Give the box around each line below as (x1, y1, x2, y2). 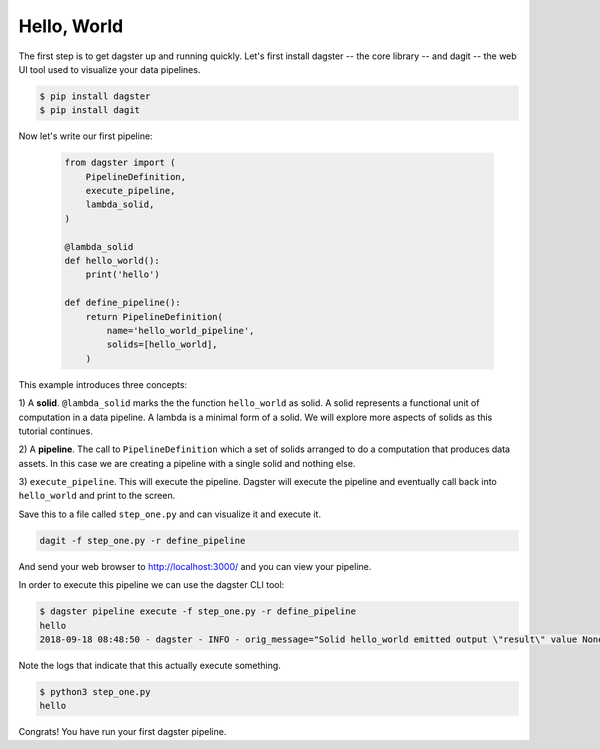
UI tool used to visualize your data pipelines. (18, 63, 201, 75)
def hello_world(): (64, 255, 160, 267)
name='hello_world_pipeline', (106, 325, 255, 336)
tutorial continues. (18, 425, 94, 437)
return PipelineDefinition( (85, 311, 224, 322)
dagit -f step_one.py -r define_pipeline (39, 535, 246, 546)
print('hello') (85, 269, 160, 280)
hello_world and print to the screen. (18, 490, 176, 502)
